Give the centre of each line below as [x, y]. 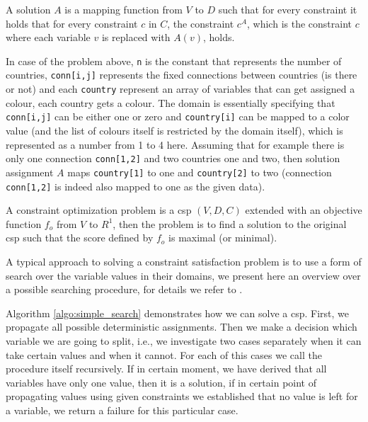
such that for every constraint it [288, 9]
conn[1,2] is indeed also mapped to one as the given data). [136, 186]
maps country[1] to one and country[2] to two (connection [200, 172]
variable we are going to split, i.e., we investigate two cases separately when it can [184, 340]
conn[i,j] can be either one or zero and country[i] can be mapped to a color [178, 116]
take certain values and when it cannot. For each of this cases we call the [164, 354]
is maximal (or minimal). [223, 238]
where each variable [48, 37]
